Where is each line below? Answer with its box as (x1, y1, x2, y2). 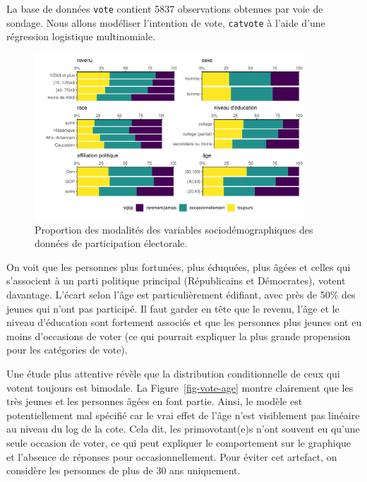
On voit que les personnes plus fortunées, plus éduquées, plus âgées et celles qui (6, 259, 351, 274)
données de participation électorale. (35, 236, 188, 251)
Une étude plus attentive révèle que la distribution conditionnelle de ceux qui (6, 366, 340, 380)
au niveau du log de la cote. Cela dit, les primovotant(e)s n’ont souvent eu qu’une (6, 421, 360, 436)
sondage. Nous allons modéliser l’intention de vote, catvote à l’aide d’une (6, 15, 325, 30)
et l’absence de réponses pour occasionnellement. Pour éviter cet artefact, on (6, 449, 337, 464)
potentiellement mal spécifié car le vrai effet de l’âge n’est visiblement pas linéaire (6, 407, 360, 422)
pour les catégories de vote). (6, 342, 128, 357)
